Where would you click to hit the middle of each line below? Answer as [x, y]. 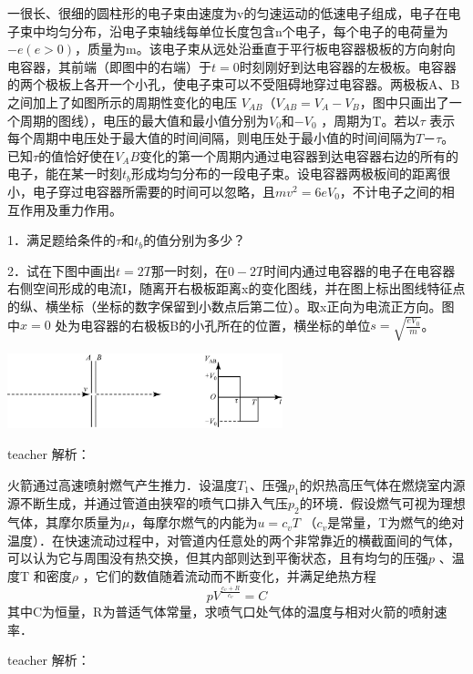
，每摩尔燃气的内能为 [194, 522]
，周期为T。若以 [370, 120]
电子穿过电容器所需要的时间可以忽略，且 [154, 191]
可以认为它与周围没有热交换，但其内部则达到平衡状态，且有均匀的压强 [218, 558]
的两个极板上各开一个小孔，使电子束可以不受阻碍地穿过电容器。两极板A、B [234, 84]
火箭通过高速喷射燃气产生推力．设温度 [122, 484]
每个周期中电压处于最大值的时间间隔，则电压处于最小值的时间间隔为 [211, 138]
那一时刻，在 [189, 270]
